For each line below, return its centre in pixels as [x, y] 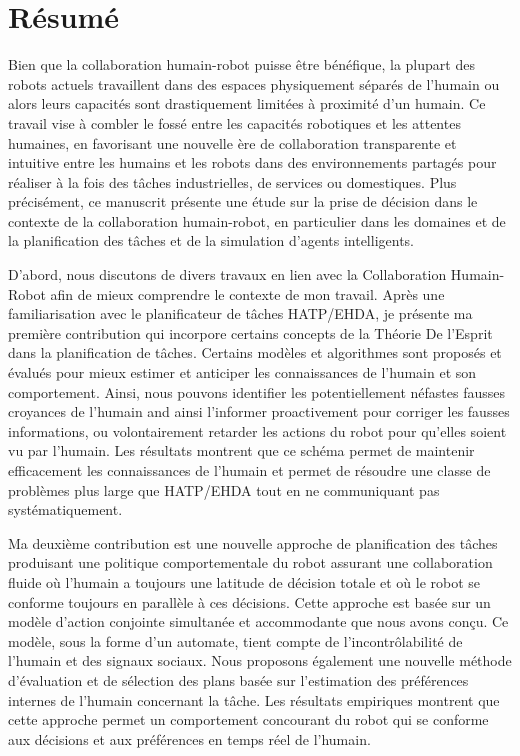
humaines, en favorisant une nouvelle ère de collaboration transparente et [232, 142]
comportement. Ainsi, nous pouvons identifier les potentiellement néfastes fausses [256, 391]
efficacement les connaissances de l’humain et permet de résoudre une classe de [249, 470]
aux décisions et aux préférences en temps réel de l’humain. [189, 738]
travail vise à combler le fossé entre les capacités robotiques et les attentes [234, 122]
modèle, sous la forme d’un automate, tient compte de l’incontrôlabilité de [235, 640]
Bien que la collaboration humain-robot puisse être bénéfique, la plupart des [241, 64]
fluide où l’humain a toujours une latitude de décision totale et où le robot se [244, 581]
